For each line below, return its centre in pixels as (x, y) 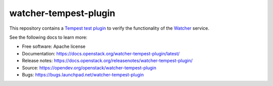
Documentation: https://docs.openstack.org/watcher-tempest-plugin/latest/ (101, 53)
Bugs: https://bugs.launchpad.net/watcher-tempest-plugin (83, 74)
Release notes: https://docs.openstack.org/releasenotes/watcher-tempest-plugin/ (107, 61)
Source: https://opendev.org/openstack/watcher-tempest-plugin (89, 67)
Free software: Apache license (54, 47)
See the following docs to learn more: (49, 37)
